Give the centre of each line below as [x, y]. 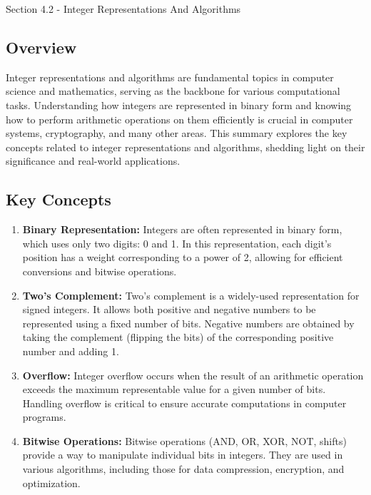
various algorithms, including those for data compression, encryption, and [183, 469]
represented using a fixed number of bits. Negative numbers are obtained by [188, 323]
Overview [41, 47]
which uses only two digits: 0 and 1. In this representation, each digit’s [177, 243]
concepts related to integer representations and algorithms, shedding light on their [185, 147]
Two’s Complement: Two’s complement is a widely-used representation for [191, 295]
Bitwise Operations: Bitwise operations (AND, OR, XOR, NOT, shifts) [184, 440]
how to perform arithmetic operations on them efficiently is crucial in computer [179, 119]
